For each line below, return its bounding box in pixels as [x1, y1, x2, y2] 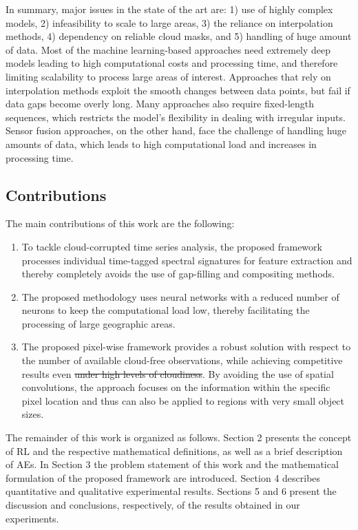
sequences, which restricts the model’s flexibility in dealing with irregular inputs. [6, 109, 346, 124]
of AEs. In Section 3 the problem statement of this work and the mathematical [6, 457, 339, 471]
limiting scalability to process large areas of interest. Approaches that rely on [6, 69, 331, 83]
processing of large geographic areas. [21, 316, 176, 330]
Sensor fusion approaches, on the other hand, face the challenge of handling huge [6, 123, 347, 138]
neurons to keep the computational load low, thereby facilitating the [21, 303, 310, 317]
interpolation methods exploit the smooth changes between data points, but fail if [6, 83, 350, 97]
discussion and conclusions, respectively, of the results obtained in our [6, 498, 300, 512]
